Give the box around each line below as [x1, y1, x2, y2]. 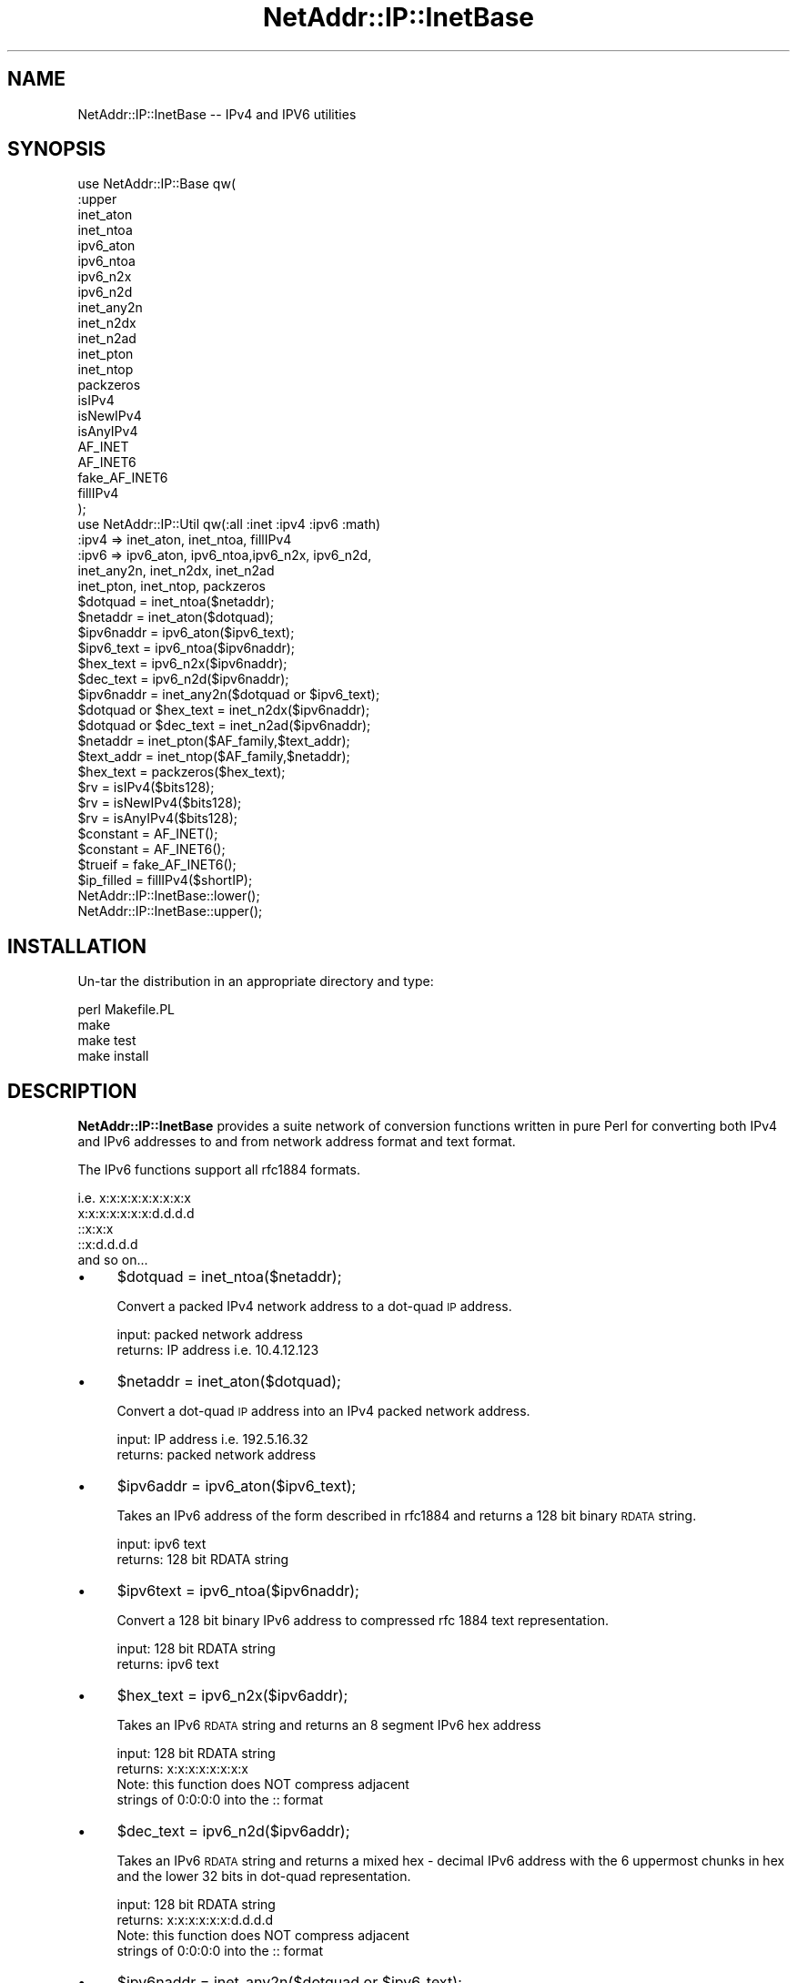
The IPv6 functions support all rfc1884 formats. [77, 1162, 360, 1178]
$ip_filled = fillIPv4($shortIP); [77, 872, 253, 889]
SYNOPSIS [7, 137, 106, 161]
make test [77, 1032, 136, 1049]
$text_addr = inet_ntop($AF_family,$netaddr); [77, 748, 350, 765]
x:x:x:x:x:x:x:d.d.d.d [77, 1205, 195, 1222]
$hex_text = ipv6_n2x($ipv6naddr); [77, 656, 288, 672]
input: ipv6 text [116, 1536, 207, 1552]
